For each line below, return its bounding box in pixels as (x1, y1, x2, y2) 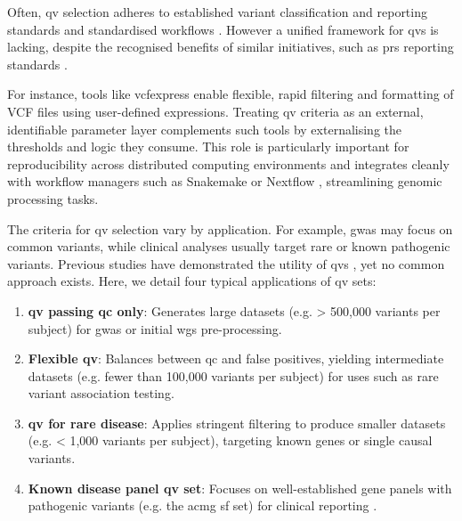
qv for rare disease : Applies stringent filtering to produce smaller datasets (28, 413, 446, 432)
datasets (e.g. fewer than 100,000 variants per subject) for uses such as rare (28, 366, 439, 385)
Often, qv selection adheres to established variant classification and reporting (7, 3, 427, 20)
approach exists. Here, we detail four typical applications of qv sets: (7, 272, 377, 290)
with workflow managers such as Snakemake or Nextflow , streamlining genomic (7, 172, 442, 191)
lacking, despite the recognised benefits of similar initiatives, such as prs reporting (7, 37, 454, 56)
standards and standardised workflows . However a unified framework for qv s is (7, 20, 439, 38)
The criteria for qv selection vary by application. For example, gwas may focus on (7, 219, 453, 238)
